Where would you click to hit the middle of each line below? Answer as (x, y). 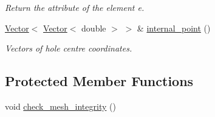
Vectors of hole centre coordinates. (69, 48)
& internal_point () (174, 28)
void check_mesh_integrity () (60, 106)
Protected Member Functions (99, 81)
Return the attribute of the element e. (75, 7)
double (94, 28)
